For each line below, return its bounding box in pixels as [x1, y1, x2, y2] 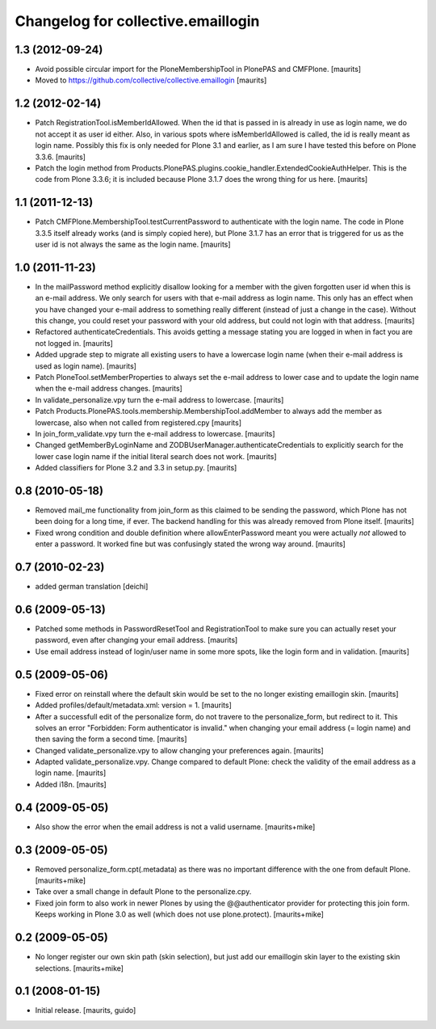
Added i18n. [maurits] [35, 779, 107, 789]
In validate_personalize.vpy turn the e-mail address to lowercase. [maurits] [35, 394, 284, 404]
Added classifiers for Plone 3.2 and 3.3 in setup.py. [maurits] [35, 463, 237, 473]
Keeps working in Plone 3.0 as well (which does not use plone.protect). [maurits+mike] [35, 909, 325, 919]
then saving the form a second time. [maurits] [35, 734, 187, 744]
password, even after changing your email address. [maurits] [35, 635, 238, 645]
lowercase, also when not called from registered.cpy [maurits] [35, 417, 242, 428]
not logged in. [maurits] [35, 338, 113, 348]
